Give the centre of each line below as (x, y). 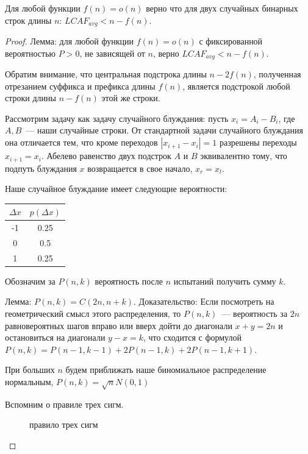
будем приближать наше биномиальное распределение (166, 370)
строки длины (30, 98)
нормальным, (29, 381)
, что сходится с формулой (192, 337)
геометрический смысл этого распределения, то (93, 314)
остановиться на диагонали (55, 337)
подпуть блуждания (41, 168)
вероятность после (129, 281)
